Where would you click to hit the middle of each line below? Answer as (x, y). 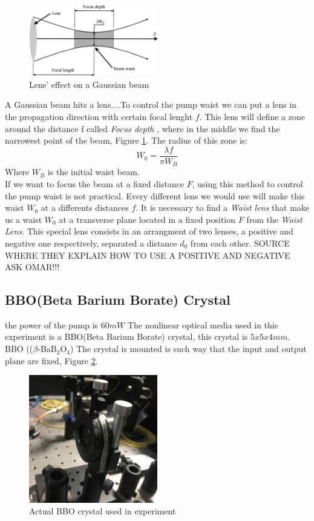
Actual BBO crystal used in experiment (103, 511)
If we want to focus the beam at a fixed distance (95, 183)
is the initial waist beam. (93, 172)
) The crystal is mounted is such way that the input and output (188, 349)
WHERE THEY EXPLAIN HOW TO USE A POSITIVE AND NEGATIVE (148, 255)
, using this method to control (247, 183)
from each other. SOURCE (240, 243)
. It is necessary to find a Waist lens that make (223, 207)
